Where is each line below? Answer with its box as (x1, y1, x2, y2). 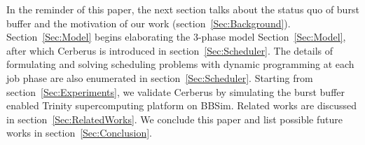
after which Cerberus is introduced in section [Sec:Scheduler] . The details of (6, 43, 333, 57)
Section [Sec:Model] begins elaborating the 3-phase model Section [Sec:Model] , (6, 29, 346, 44)
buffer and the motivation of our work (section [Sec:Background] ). (6, 15, 291, 30)
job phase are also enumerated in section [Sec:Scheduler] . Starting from (6, 70, 313, 85)
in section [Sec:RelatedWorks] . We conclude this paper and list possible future (6, 111, 343, 126)
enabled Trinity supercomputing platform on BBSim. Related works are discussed (6, 98, 357, 113)
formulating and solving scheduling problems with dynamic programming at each (6, 57, 354, 71)
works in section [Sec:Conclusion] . (6, 125, 152, 140)
